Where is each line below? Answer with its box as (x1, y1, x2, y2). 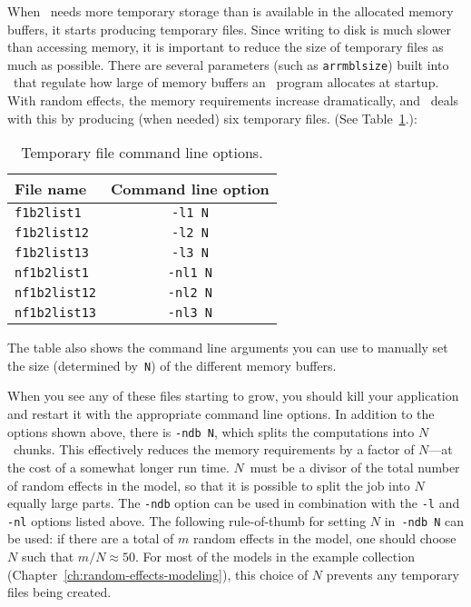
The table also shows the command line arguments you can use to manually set (7, 338, 448, 357)
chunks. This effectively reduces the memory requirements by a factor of (13, 440, 415, 459)
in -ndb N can (384, 511, 465, 530)
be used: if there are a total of (7, 529, 174, 548)
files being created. (7, 582, 112, 602)
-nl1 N (167, 265, 212, 281)
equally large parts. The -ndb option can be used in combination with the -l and (7, 493, 460, 512)
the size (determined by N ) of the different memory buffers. (7, 355, 337, 374)
